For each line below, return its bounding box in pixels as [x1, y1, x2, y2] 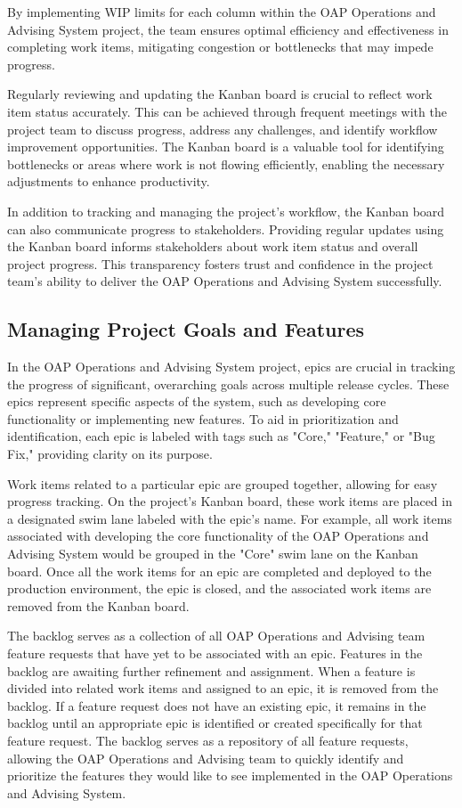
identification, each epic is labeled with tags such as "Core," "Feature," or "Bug [7, 427, 435, 445]
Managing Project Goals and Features [7, 315, 364, 343]
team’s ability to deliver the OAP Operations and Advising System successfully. [7, 272, 442, 290]
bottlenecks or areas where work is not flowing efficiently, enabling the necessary [7, 154, 445, 173]
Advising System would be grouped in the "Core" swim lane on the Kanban [7, 544, 418, 563]
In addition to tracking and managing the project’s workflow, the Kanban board [7, 201, 445, 220]
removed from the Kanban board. [7, 596, 190, 615]
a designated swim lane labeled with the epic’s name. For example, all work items [7, 509, 452, 527]
